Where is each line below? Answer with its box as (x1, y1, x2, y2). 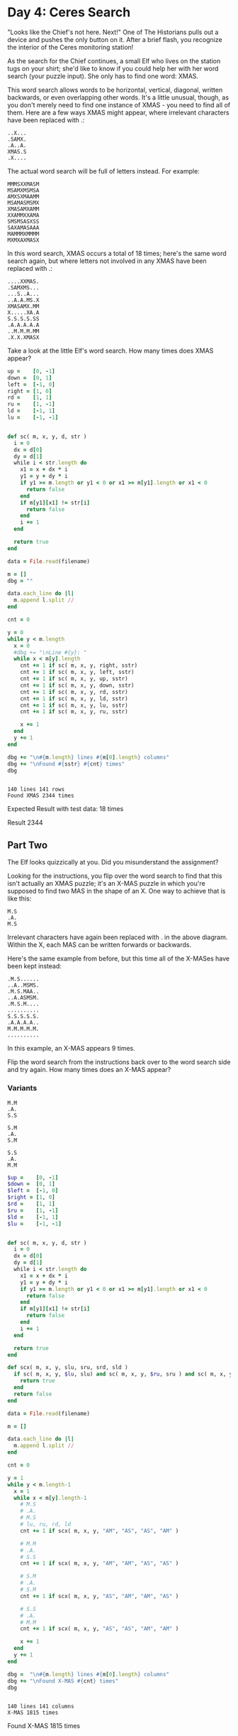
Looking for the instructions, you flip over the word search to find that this (7, 872, 222, 880)
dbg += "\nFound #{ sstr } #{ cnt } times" (7, 760, 125, 768)
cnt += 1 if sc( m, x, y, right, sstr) (20, 662, 138, 669)
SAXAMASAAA (7, 224, 40, 231)
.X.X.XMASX (7, 333, 40, 341)
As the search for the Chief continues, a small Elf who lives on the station (7, 56, 221, 65)
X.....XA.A (7, 309, 40, 316)
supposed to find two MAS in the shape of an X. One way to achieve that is (7, 886, 226, 896)
